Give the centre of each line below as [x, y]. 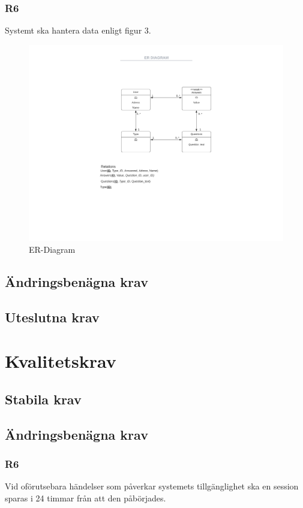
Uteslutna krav [52, 317]
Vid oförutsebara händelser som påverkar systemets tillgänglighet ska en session [152, 486]
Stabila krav [43, 399]
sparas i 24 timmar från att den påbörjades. [85, 498]
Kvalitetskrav [61, 361]
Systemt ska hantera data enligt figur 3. [78, 30]
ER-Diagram [52, 249]
